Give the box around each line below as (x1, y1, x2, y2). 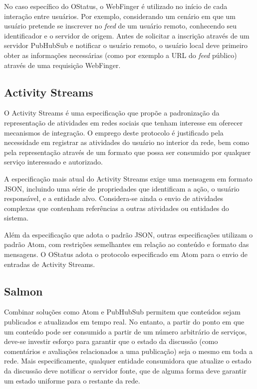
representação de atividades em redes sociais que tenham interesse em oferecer (4, 117, 243, 127)
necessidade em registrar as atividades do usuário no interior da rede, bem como (4, 137, 250, 147)
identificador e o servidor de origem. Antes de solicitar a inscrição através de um (4, 30, 250, 40)
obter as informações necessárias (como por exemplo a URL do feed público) (4, 49, 237, 60)
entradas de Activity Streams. (4, 258, 95, 269)
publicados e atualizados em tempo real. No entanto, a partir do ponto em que (4, 316, 245, 327)
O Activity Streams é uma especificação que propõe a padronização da (4, 107, 220, 118)
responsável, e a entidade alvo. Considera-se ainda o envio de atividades (4, 193, 224, 203)
